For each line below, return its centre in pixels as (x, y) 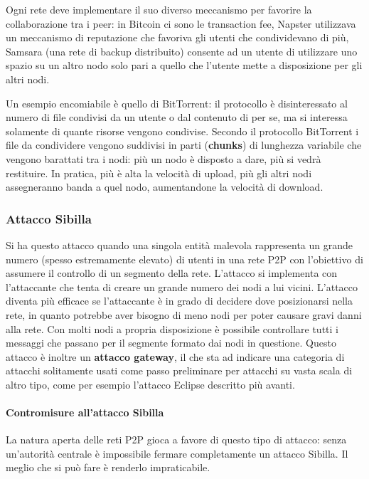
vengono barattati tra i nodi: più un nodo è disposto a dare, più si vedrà (164, 158)
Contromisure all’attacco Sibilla (85, 412)
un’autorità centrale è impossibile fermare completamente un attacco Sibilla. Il (177, 453)
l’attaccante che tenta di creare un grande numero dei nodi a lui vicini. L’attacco (182, 286)
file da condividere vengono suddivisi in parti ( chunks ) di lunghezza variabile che (184, 145)
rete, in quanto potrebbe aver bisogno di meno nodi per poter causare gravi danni (184, 314)
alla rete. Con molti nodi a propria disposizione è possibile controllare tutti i (172, 328)
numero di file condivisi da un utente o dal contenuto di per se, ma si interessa (177, 117)
